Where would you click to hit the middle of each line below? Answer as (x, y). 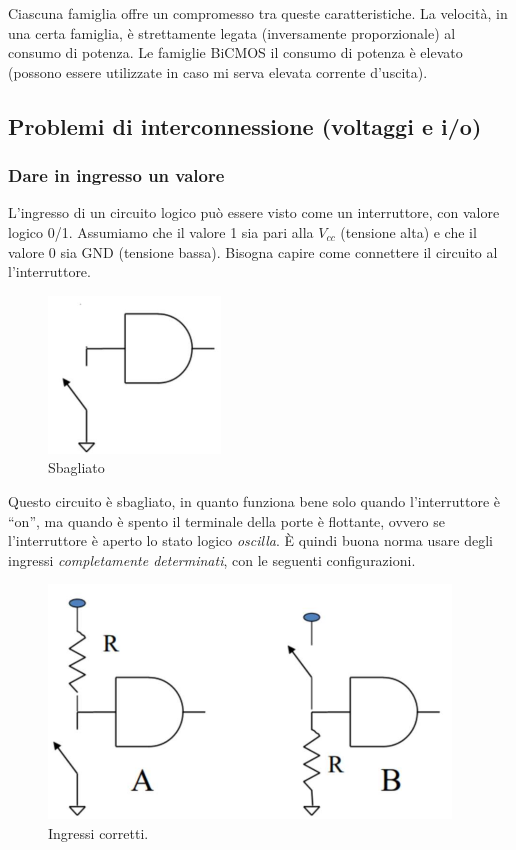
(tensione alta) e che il (408, 231)
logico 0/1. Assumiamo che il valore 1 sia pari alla (161, 231)
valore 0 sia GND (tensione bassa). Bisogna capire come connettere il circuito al (253, 251)
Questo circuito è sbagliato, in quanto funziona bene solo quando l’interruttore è (254, 500)
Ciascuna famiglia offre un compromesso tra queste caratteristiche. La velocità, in (258, 13)
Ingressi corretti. (98, 832)
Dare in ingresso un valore (116, 175)
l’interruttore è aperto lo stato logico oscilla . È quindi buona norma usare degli (250, 540)
